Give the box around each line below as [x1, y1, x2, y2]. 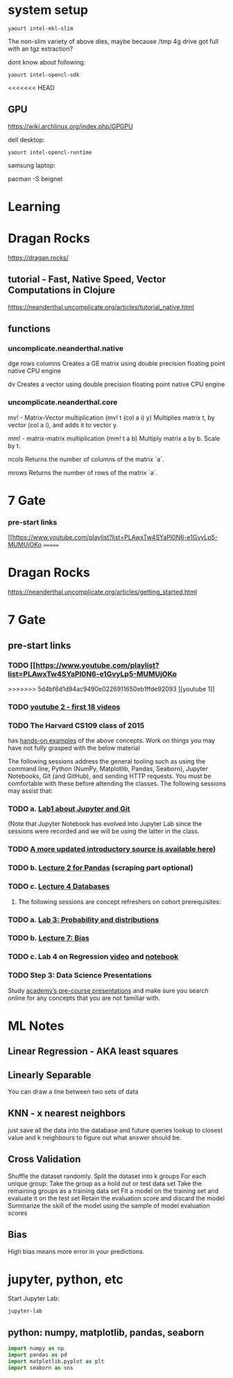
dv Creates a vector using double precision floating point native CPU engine [8, 380, 225, 388]
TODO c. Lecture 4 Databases [8, 881, 110, 891]
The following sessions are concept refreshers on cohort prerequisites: [17, 897, 221, 906]
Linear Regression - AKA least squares [8, 1046, 179, 1058]
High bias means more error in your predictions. [8, 1247, 145, 1255]
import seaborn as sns [8, 1364, 74, 1371]
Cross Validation [8, 1153, 81, 1165]
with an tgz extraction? [8, 44, 74, 53]
